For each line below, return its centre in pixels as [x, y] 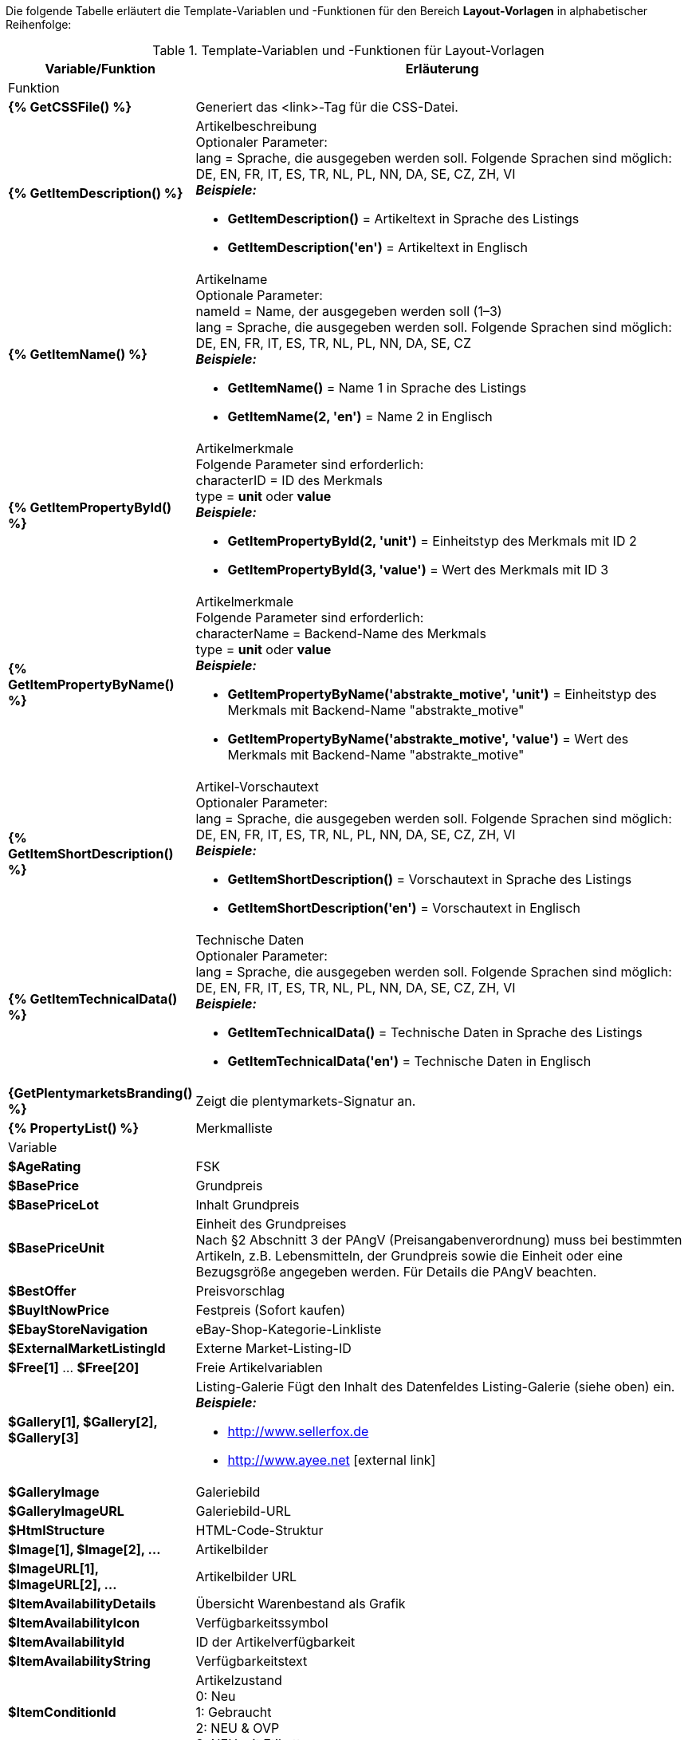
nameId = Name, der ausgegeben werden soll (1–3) [349, 311]
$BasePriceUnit [56, 1248]
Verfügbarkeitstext [252, 1661]
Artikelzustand [239, 1680]
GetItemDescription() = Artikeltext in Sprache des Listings [403, 219]
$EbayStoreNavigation [78, 1329]
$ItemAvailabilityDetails [82, 1604]
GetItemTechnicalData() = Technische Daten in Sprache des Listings [435, 1032]
